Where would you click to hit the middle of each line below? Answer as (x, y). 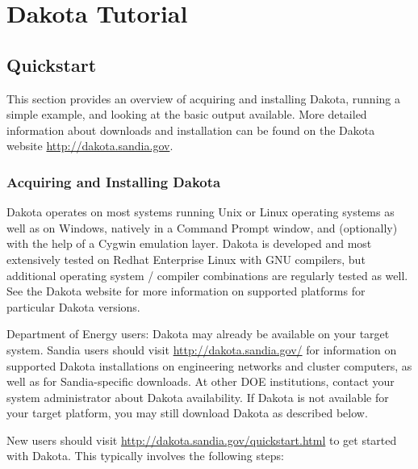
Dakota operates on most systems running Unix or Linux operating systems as (201, 212)
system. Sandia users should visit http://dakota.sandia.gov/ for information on (202, 349)
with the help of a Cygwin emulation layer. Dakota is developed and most (189, 243)
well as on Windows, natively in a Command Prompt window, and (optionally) (202, 227)
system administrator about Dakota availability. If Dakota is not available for (198, 397)
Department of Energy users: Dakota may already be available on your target (198, 334)
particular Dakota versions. (73, 306)
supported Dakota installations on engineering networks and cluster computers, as (209, 365)
